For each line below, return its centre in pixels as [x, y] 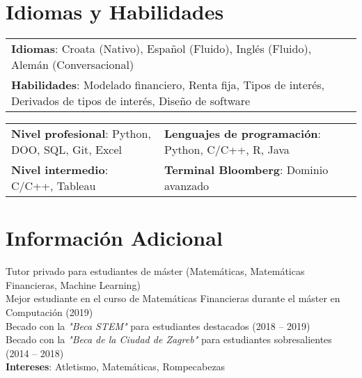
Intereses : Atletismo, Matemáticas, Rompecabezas [116, 367]
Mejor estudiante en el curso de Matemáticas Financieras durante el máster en [173, 298]
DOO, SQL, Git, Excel [67, 150]
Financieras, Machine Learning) [73, 284]
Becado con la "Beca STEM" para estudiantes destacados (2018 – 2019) [158, 325]
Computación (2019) [49, 312]
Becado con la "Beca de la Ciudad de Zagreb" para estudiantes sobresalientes [169, 339]
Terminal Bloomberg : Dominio [246, 170]
